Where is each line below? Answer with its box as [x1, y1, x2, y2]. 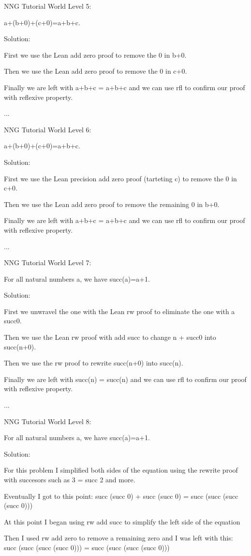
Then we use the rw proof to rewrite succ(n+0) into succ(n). [4, 358, 183, 368]
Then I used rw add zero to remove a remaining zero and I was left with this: [4, 533, 233, 543]
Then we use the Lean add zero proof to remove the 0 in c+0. [4, 66, 187, 76]
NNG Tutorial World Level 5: [4, 1, 91, 11]
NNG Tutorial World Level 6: [4, 124, 91, 134]
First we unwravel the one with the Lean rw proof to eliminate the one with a [4, 306, 235, 316]
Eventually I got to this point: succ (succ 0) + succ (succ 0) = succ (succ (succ [4, 491, 238, 501]
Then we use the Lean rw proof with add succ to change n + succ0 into [4, 332, 216, 342]
